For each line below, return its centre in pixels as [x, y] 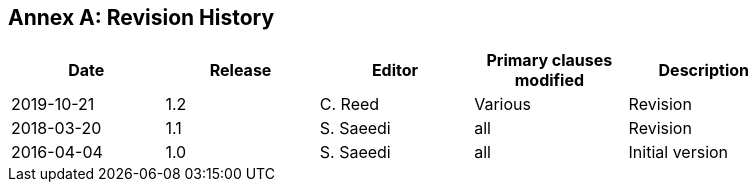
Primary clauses [549, 60]
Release [240, 70]
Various [502, 104]
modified [549, 80]
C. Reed [349, 104]
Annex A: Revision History [141, 17]
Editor [395, 70]
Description [703, 70]
